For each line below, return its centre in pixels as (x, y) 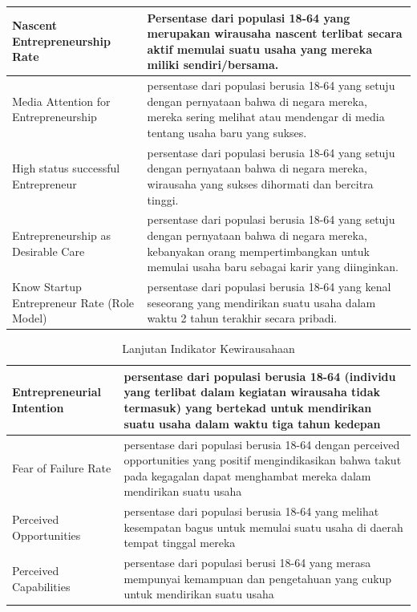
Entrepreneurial (57, 392)
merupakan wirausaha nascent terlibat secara (275, 33)
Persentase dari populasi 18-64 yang (249, 17)
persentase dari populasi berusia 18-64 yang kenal (269, 286)
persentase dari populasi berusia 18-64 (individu (260, 376)
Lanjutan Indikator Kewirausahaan (208, 349)
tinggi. (163, 199)
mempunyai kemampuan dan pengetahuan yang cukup (258, 578)
